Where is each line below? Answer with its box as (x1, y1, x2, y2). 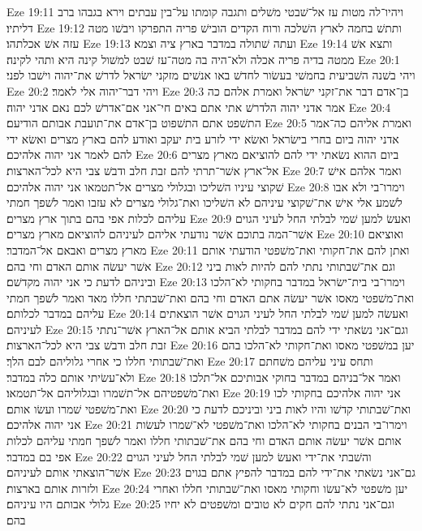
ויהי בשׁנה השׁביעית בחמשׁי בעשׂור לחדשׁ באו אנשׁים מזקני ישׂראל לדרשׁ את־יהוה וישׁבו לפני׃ (6, 66, 416, 84)
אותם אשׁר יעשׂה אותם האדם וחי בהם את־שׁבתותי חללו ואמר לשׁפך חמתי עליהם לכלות (6, 432, 402, 449)
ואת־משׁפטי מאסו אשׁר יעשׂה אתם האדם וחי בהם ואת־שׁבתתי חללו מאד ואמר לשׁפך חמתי (6, 289, 415, 306)
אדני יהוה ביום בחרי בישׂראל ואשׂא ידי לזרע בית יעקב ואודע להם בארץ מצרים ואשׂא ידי (6, 130, 399, 147)
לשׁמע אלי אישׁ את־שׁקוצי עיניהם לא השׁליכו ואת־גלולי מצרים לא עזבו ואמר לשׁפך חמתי (6, 194, 403, 211)
